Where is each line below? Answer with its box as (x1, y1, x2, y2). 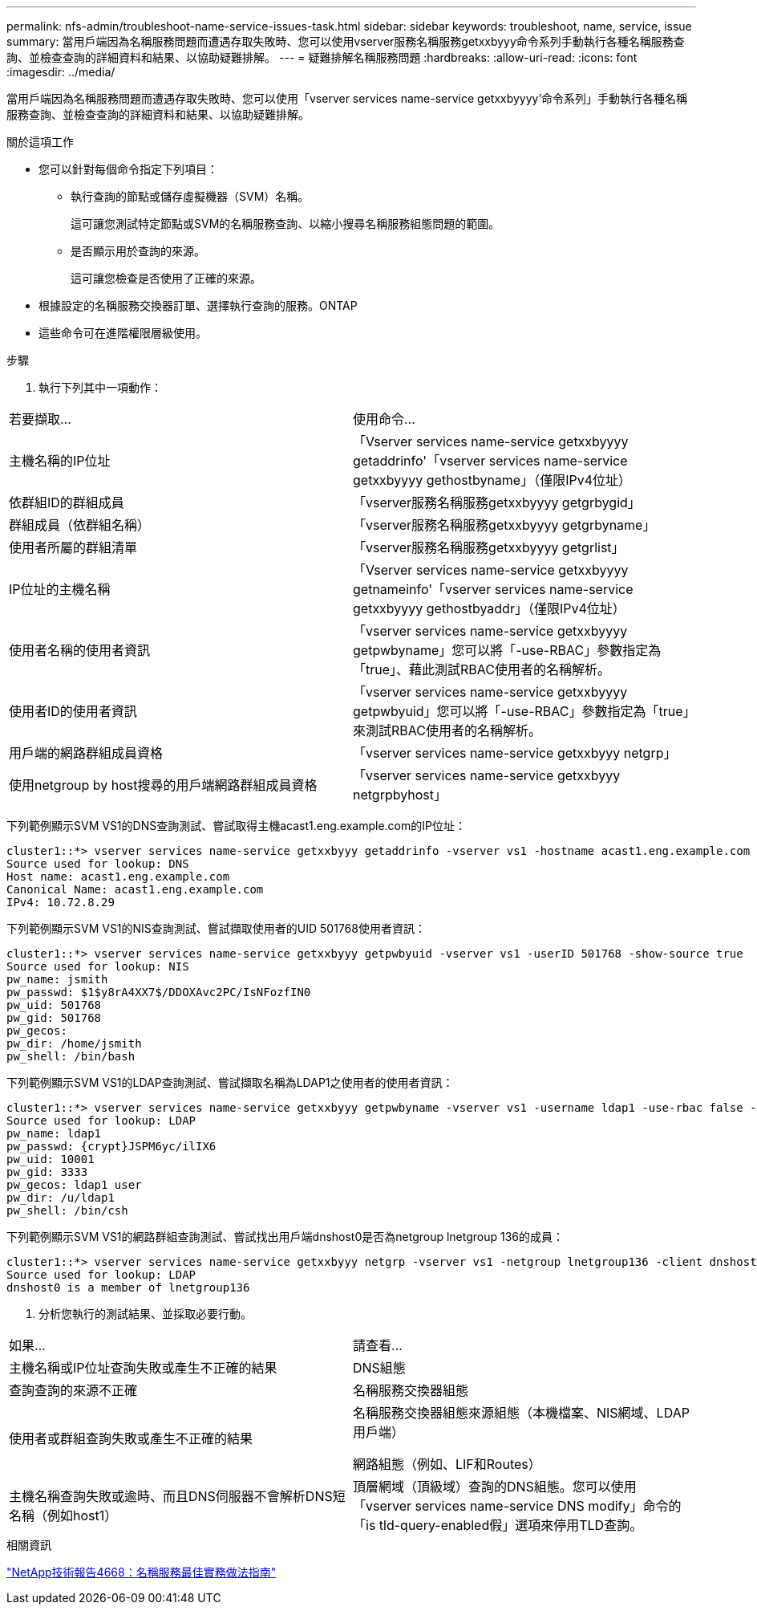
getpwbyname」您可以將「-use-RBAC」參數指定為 (353, 642, 662, 658)
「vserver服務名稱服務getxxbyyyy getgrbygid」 (353, 494, 641, 511)
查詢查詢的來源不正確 (9, 1382, 138, 1398)
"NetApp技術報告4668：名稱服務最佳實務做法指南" (6, 1565, 277, 1579)
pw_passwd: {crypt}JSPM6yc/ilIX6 (6, 1140, 217, 1153)
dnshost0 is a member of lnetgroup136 (6, 1281, 250, 1294)
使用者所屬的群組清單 (9, 539, 138, 555)
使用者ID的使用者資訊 (9, 703, 137, 719)
